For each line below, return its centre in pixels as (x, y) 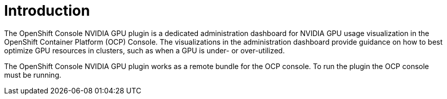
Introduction (47, 11)
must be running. (33, 75)
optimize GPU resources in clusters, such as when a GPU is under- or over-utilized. (145, 50)
